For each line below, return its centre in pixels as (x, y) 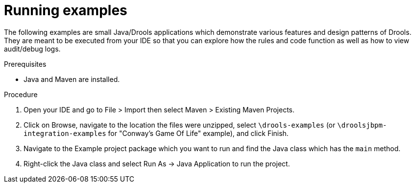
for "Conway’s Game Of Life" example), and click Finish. (198, 133)
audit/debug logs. (32, 49)
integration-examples (65, 133)
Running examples (66, 10)
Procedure (21, 94)
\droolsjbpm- (362, 125)
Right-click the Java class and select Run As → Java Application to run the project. (157, 163)
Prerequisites (25, 64)
